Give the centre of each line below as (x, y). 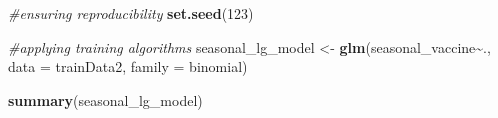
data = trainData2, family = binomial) (128, 66)
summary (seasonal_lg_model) (105, 99)
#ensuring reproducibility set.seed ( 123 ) (131, 13)
